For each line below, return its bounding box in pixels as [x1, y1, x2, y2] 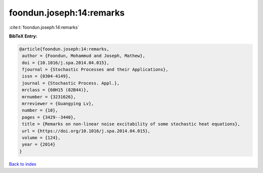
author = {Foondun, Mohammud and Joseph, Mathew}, [22, 53, 146, 58]
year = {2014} [22, 142, 56, 147]
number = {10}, [22, 108, 58, 113]
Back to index [9, 161, 37, 167]
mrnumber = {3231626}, [22, 94, 76, 99]
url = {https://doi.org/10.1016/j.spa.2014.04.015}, [22, 128, 150, 134]
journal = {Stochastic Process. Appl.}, [22, 80, 120, 86]
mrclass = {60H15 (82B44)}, [22, 87, 89, 93]
